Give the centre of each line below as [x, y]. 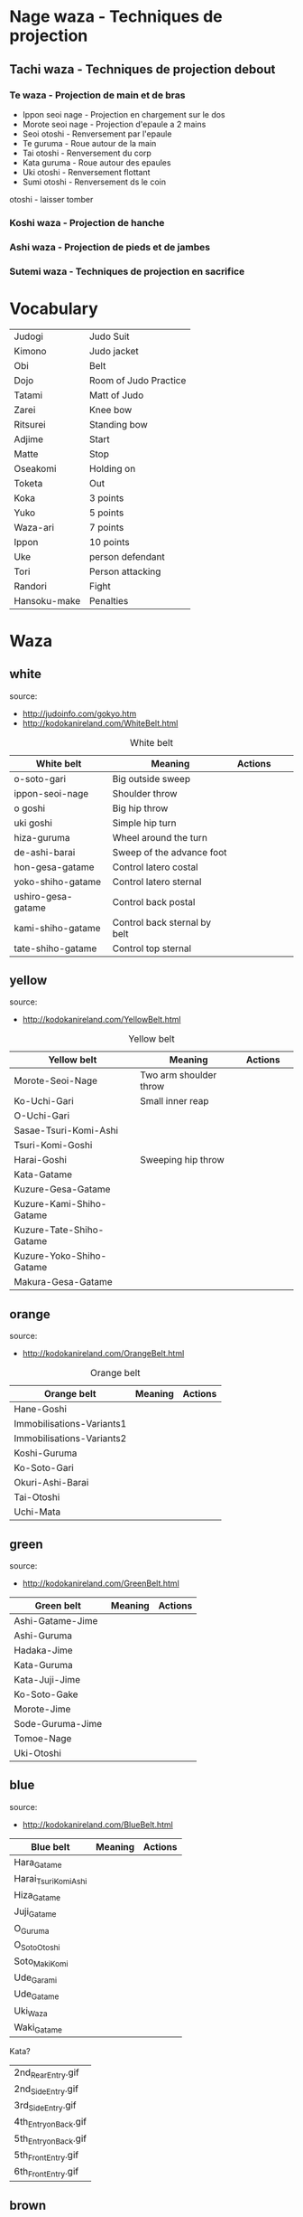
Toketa [28, 483]
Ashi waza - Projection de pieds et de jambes [110, 247]
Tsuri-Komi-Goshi [53, 1146]
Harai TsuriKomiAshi [50, 1880]
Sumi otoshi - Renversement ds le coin [94, 182]
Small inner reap [174, 1101]
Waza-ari [34, 527]
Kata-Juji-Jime [47, 1680]
